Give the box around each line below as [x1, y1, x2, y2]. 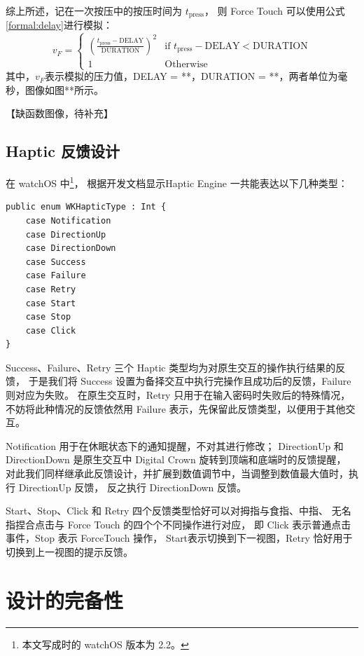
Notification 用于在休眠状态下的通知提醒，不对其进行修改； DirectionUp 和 [6, 438, 344, 453]
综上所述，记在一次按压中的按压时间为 [6, 4, 182, 18]
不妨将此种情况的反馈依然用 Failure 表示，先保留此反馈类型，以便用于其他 [6, 401, 346, 416]
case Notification [25, 215, 111, 226]
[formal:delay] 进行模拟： [6, 18, 113, 32]
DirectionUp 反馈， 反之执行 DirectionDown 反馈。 [18, 479, 247, 494]
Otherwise [164, 59, 208, 69]
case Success [25, 257, 86, 267]
